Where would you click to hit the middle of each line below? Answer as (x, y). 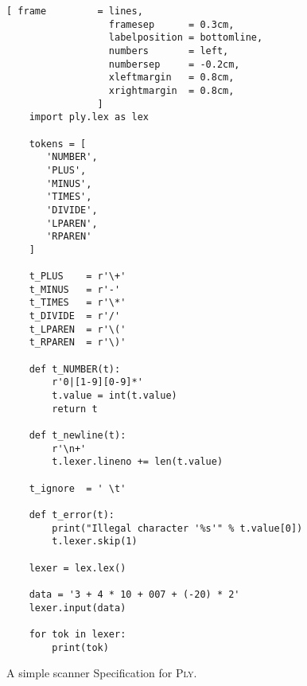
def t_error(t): (72, 514)
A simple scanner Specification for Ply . (102, 673)
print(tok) (80, 647)
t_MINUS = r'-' (75, 289)
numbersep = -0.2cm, (174, 64)
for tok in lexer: (78, 634)
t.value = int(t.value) (115, 396)
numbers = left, (169, 51)
